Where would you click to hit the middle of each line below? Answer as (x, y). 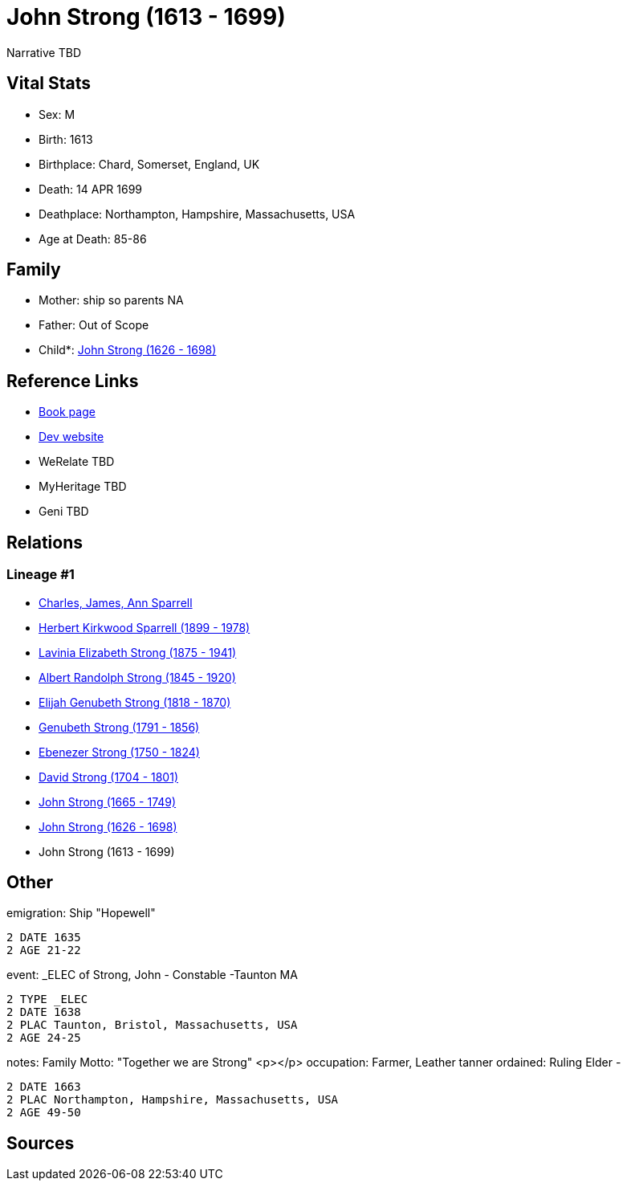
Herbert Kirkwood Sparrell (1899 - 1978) (145, 627)
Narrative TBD (44, 52)
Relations (45, 542)
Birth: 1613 (66, 139)
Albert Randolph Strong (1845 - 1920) (137, 677)
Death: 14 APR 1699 (91, 189)
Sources (41, 1143)
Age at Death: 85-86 (93, 239)
